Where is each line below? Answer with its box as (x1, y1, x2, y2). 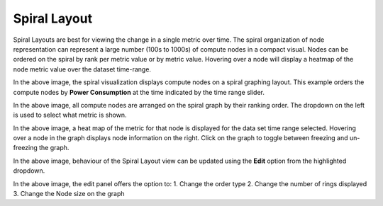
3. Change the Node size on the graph (13, 190, 125, 198)
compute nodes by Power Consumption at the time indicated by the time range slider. (13, 88, 265, 96)
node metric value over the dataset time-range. (13, 64, 152, 74)
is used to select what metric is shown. (13, 110, 127, 120)
